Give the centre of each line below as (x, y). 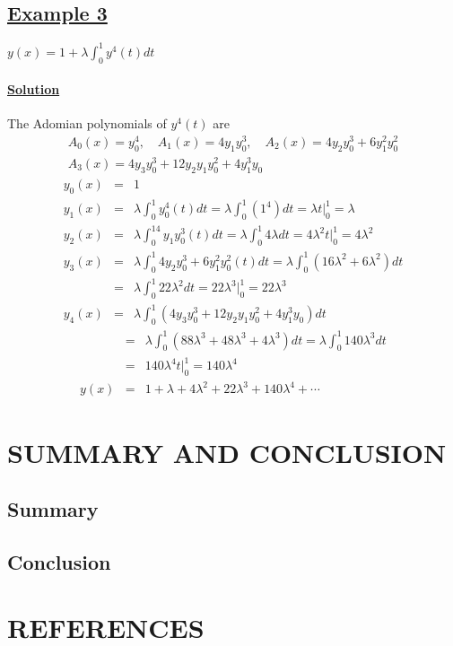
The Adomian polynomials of (87, 123)
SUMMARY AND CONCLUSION (227, 452)
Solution (34, 89)
